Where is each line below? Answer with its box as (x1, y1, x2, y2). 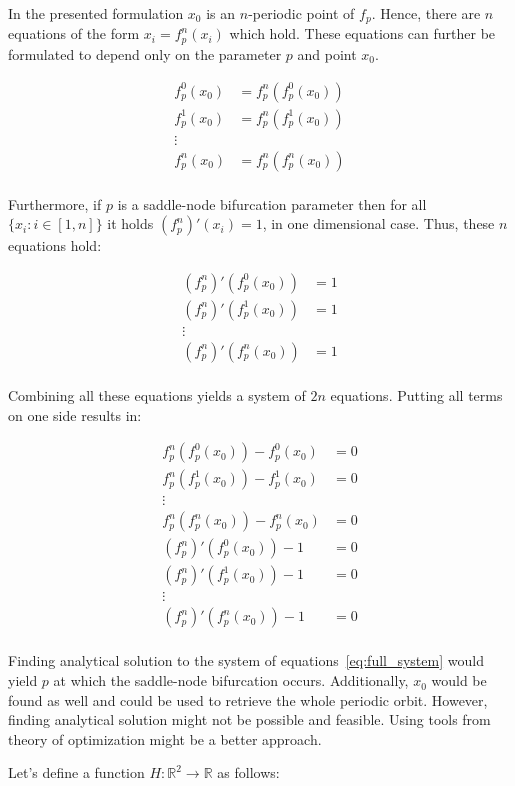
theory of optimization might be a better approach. (8, 728, 322, 749)
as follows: (217, 762, 280, 783)
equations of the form (8, 23, 140, 44)
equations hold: (8, 235, 102, 256)
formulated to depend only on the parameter (8, 43, 282, 64)
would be (431, 670, 487, 691)
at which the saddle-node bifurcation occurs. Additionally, (53, 670, 409, 691)
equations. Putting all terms (330, 385, 503, 405)
